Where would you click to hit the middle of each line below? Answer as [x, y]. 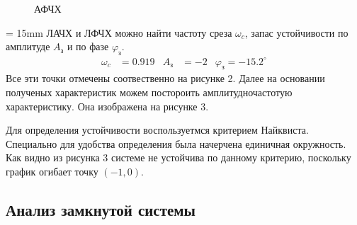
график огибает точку [52, 171]
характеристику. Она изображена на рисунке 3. [107, 106]
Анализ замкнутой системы [101, 209]
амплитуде [28, 46]
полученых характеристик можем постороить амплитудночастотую [149, 92]
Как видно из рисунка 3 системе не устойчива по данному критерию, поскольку [178, 157]
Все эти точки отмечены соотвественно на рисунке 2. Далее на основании [165, 78]
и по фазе [88, 46]
